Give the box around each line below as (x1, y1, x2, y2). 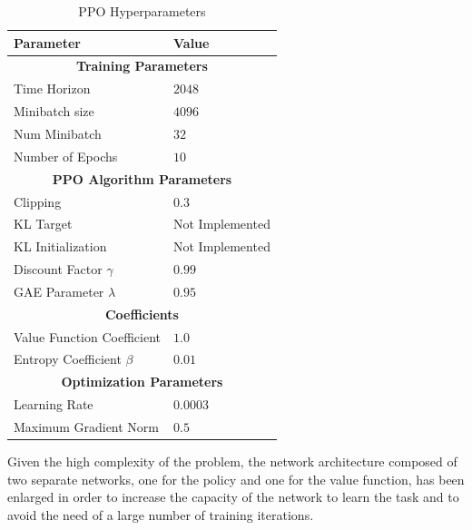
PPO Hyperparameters (78, 2, 206, 20)
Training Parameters (76, 56, 208, 75)
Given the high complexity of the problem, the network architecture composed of (7, 452, 457, 471)
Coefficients (104, 304, 179, 323)
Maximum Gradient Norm (14, 417, 160, 436)
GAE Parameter (14, 281, 104, 300)
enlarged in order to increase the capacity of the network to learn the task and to (7, 487, 459, 506)
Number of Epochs (14, 146, 118, 165)
